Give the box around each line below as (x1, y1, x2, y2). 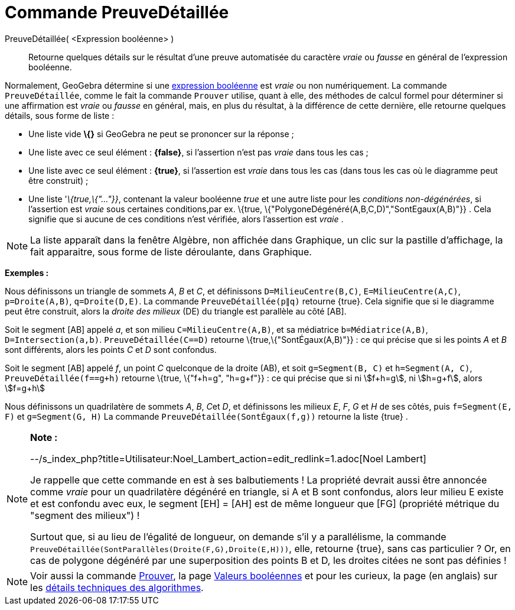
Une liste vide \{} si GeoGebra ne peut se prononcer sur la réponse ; (28, 128, 294, 139)
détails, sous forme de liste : (5, 110, 115, 121)
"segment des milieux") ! (30, 509, 140, 521)
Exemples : (5, 267, 49, 278)
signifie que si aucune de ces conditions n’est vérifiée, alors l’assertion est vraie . (28, 213, 344, 224)
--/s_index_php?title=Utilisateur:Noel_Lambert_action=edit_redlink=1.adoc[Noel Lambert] (30, 452, 426, 465)
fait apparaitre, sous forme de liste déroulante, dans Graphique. (30, 245, 312, 258)
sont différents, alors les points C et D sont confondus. (5, 344, 217, 355)
